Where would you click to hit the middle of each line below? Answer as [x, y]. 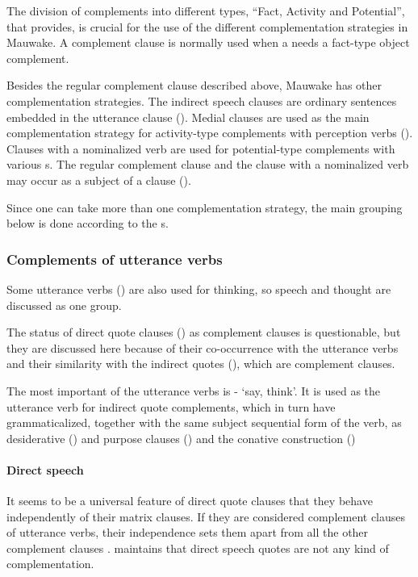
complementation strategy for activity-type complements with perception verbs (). [210, 133]
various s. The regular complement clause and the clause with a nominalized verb [208, 164]
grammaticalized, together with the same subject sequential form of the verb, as [204, 422]
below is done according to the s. [88, 223]
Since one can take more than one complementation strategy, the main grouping [205, 207]
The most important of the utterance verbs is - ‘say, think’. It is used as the [194, 390]
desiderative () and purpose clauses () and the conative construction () [181, 438]
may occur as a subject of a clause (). [99, 180]
